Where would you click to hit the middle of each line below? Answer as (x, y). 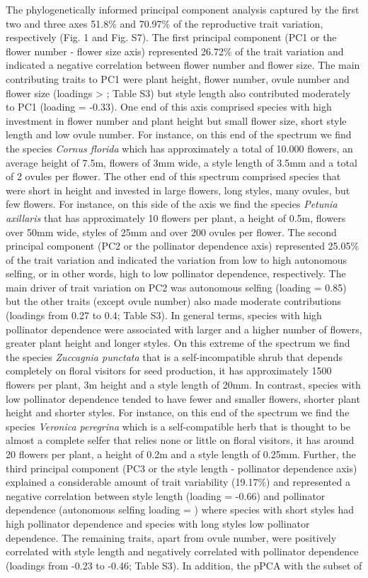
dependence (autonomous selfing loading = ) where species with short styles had (180, 510)
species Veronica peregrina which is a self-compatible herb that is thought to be (178, 426)
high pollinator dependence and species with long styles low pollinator (158, 523)
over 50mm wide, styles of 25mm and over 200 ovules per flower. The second (171, 232)
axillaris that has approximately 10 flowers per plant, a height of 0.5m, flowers (176, 217)
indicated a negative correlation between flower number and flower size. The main (183, 65)
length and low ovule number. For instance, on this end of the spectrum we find (179, 134)
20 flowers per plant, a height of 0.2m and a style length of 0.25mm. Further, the (181, 454)
